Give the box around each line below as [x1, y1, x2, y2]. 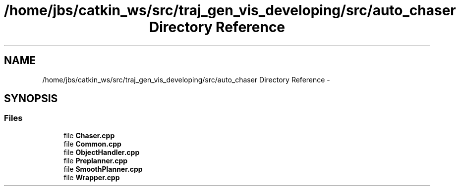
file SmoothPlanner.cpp [63, 164, 143, 173]
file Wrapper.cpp [63, 173, 120, 182]
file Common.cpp [63, 139, 121, 148]
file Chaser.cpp [63, 131, 115, 140]
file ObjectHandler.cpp [63, 148, 140, 156]
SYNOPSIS [4, 92, 58, 105]
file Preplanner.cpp [63, 156, 128, 165]
